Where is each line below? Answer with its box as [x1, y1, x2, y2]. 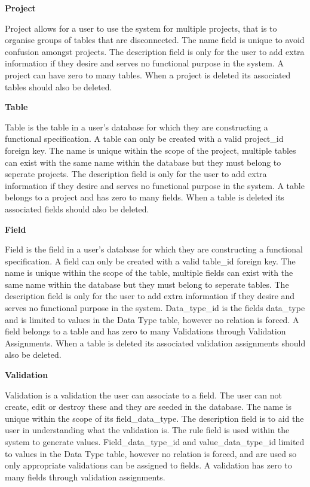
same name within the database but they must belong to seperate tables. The [5, 278, 289, 290]
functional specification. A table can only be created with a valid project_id [5, 132, 284, 145]
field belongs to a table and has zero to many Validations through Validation [5, 325, 286, 337]
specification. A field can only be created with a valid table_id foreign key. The [5, 254, 296, 267]
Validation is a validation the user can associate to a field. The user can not [5, 388, 283, 401]
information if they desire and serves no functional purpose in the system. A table [5, 179, 305, 191]
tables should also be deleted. [5, 80, 112, 93]
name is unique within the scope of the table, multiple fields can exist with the [5, 266, 293, 279]
